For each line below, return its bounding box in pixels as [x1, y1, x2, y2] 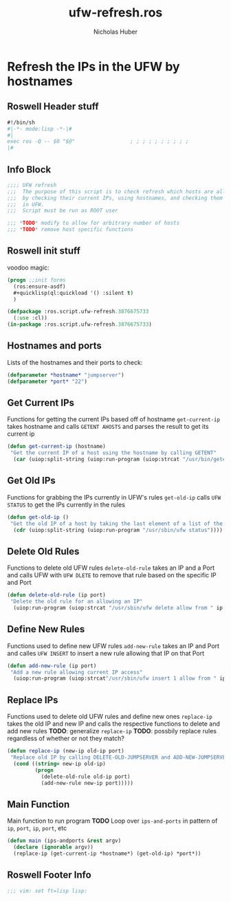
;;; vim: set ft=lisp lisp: [7, 887, 88, 894]
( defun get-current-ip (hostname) [7, 443, 107, 450]
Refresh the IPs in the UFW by [7, 58, 180, 74]
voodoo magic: [7, 263, 49, 271]
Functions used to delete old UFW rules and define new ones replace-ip [7, 713, 213, 721]
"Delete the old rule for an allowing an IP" [10, 598, 143, 605]
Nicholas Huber [93, 27, 137, 36]
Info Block [7, 164, 52, 175]
